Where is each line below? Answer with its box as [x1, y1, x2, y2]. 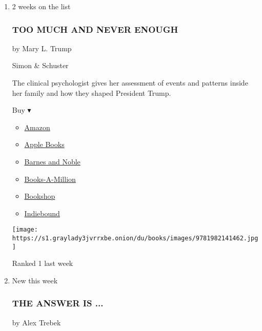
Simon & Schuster [12, 60, 69, 71]
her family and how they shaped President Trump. [12, 87, 171, 98]
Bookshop [24, 191, 55, 201]
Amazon [24, 121, 50, 132]
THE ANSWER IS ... [12, 297, 104, 309]
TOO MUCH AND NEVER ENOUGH [12, 23, 178, 35]
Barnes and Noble [24, 156, 80, 167]
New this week [12, 275, 58, 285]
